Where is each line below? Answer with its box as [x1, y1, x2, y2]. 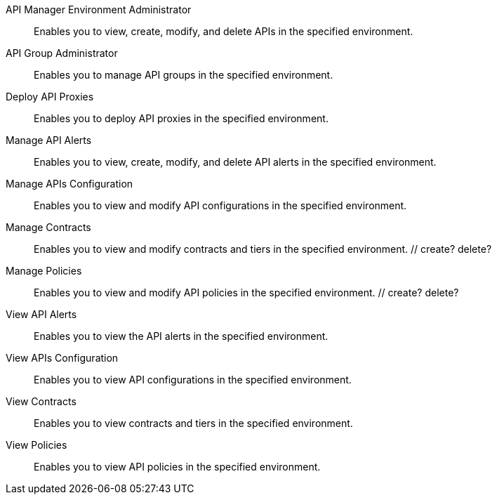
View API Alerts [6, 308, 77, 320]
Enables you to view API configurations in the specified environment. [34, 374, 352, 386]
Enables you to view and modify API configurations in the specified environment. [34, 199, 407, 211]
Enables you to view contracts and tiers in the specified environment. [34, 417, 353, 429]
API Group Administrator [6, 47, 118, 59]
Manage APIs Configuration [6, 178, 133, 190]
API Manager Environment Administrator [6, 4, 192, 15]
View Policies [6, 439, 67, 451]
